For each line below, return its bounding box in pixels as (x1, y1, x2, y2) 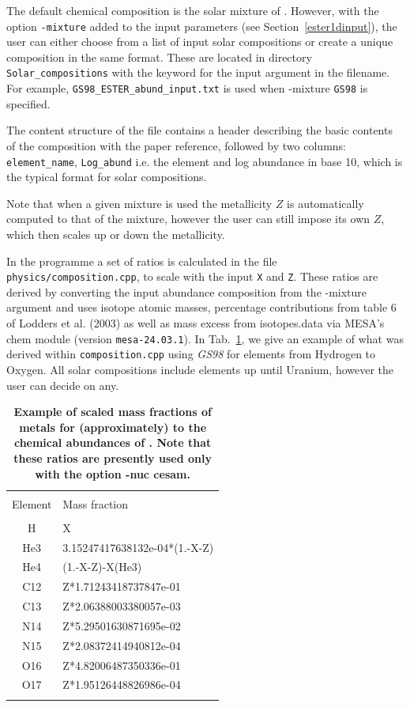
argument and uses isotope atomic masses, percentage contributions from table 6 (6, 299, 397, 316)
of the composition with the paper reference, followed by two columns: (6, 137, 346, 153)
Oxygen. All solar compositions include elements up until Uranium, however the (6, 361, 394, 377)
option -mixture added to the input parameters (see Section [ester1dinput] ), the (6, 17, 397, 34)
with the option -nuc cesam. (35, 465, 190, 482)
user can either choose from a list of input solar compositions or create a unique (6, 33, 393, 50)
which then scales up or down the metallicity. (6, 225, 225, 242)
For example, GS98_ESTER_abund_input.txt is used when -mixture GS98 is (6, 80, 368, 96)
